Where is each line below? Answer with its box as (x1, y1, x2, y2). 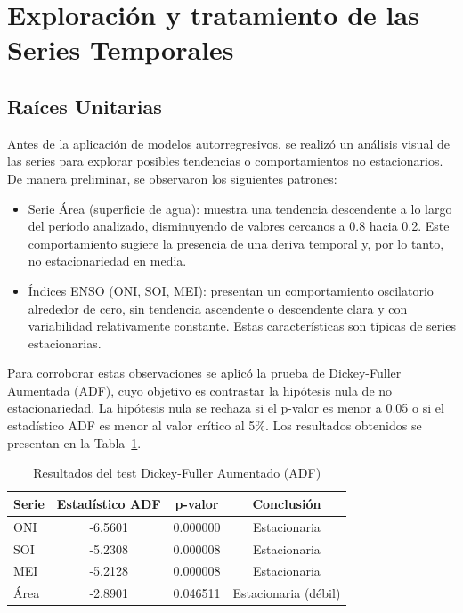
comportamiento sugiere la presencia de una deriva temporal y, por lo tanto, (28, 233, 444, 252)
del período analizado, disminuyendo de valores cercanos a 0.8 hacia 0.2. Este (28, 217, 450, 235)
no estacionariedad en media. (28, 251, 187, 270)
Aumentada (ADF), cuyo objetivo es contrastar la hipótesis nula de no (7, 380, 393, 399)
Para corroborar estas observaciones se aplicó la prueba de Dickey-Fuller (7, 364, 402, 382)
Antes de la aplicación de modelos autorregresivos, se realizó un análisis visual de (7, 134, 450, 152)
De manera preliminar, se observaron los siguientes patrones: (7, 168, 337, 187)
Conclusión (252, 494, 321, 512)
